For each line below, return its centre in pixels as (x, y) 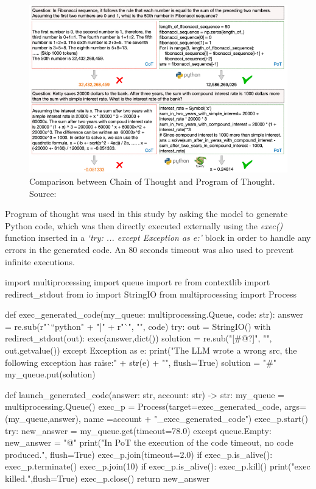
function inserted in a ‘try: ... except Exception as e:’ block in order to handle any (158, 237)
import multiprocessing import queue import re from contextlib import (138, 282)
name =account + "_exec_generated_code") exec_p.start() (196, 419)
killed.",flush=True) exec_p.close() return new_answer (107, 478)
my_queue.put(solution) (50, 374)
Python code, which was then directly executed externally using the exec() (144, 225)
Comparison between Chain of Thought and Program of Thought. (152, 181)
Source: (43, 193)
